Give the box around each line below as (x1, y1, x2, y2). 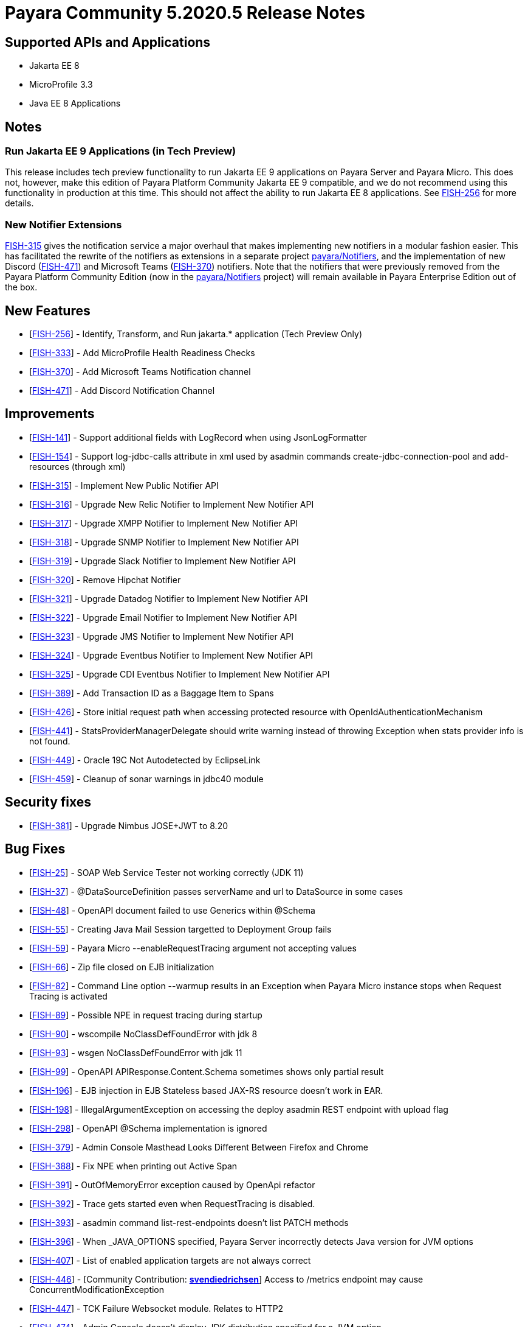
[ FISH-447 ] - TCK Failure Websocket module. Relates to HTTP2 (29, 1303, 284, 1314)
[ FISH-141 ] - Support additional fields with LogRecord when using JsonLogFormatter (29, 432, 368, 443)
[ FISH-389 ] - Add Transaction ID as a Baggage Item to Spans (29, 687, 274, 698)
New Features (5, 303, 91, 318)
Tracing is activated (29, 990, 108, 1001)
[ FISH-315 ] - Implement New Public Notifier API (29, 480, 219, 491)
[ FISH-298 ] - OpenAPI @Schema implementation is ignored (29, 1122, 267, 1133)
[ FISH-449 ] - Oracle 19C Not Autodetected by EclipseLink (29, 754, 261, 765)
